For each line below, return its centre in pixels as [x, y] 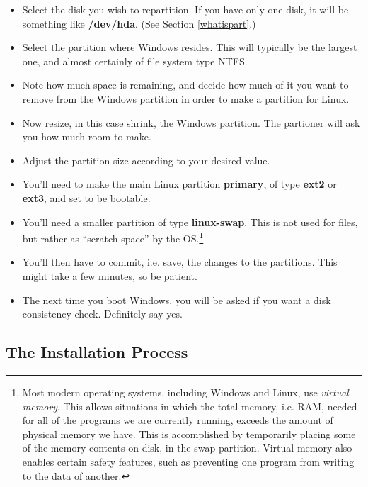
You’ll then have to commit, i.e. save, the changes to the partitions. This [180, 262]
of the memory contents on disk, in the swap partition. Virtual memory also [187, 448]
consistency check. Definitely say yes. [102, 314]
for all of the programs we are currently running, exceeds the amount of [178, 420]
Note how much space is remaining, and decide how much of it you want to [185, 85]
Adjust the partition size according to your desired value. [146, 160]
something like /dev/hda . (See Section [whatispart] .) [139, 23]
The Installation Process [97, 352]
